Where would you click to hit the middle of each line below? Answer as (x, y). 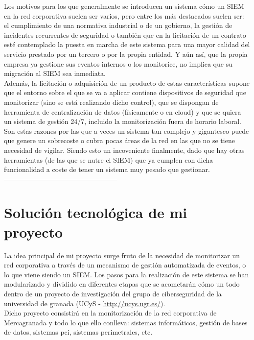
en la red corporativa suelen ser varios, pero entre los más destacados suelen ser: (124, 15)
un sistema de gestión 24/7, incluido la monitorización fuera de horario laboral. (123, 121)
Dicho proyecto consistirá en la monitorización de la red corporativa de (110, 313)
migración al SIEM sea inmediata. (55, 73)
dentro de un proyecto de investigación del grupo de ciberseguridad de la (113, 293)
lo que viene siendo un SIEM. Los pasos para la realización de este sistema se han (127, 274)
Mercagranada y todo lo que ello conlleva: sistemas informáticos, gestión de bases (126, 322)
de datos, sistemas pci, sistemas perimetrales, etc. (78, 332)
